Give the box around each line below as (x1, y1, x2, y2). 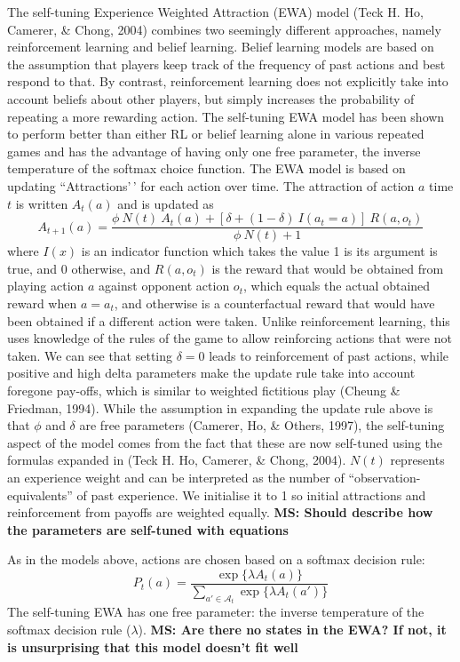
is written (15, 194, 68, 212)
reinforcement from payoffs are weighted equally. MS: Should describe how (7, 503, 433, 522)
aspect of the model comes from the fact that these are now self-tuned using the (7, 433, 443, 451)
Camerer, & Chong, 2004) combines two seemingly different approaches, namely (7, 20, 441, 38)
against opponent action (99, 276, 230, 295)
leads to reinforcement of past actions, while (209, 346, 449, 364)
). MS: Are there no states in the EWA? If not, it (138, 619, 447, 638)
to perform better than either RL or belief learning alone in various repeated (7, 124, 424, 143)
